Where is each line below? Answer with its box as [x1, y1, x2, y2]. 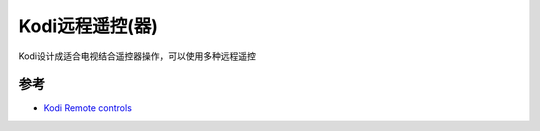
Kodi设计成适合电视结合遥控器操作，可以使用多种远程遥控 [18, 50, 257, 62]
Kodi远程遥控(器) [18, 15, 159, 37]
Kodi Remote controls [43, 102, 132, 114]
